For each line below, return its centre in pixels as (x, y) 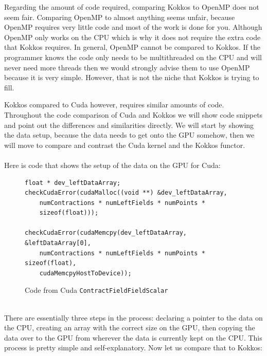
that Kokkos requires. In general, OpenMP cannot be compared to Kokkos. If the (132, 47)
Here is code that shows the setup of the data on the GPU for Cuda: (112, 165)
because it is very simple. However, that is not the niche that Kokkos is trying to (132, 77)
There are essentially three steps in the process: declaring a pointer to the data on (133, 317)
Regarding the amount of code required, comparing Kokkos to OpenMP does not (132, 7)
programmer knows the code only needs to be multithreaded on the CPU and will (133, 57)
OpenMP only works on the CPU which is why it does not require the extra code (132, 37)
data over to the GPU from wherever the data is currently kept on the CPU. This (133, 337)
